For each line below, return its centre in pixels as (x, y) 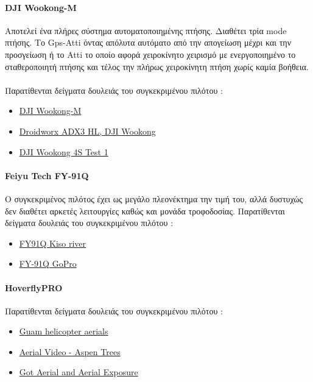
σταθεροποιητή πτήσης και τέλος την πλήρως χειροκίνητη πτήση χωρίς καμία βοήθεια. (157, 66)
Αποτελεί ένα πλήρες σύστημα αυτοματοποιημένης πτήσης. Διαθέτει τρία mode (146, 30)
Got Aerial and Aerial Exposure (79, 372)
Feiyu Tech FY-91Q (47, 175)
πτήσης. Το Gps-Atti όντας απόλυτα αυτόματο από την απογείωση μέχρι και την (148, 42)
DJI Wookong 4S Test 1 (64, 151)
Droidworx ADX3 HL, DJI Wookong (87, 131)
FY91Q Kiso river (53, 243)
